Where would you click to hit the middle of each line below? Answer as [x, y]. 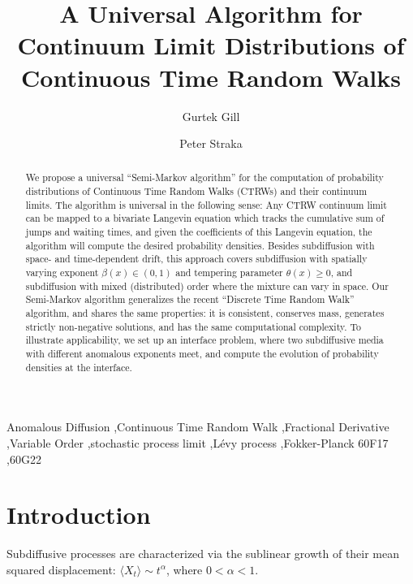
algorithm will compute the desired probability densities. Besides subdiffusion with [200, 245]
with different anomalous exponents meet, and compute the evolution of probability [202, 354]
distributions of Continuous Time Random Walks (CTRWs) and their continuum [196, 191]
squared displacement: [61, 569]
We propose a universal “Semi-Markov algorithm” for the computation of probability [204, 177]
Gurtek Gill [211, 116]
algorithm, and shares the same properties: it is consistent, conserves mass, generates [205, 313]
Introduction [79, 515]
